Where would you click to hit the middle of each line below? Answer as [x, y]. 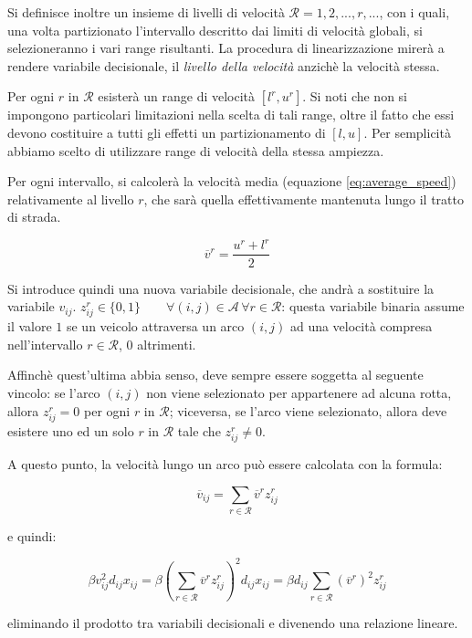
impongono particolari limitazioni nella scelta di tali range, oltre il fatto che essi [231, 115]
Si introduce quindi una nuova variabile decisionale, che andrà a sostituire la [221, 288]
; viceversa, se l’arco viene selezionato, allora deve [308, 410]
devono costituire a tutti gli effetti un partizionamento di [167, 132]
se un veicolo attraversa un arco [155, 326]
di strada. [34, 217]
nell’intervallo [45, 344]
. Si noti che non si [355, 96]
